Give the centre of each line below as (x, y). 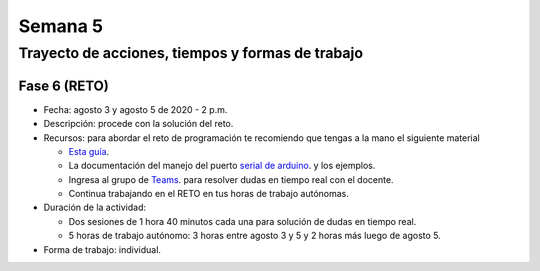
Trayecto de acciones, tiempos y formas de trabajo (191, 53)
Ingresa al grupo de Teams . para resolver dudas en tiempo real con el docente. (231, 179)
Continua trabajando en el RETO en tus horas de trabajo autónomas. (209, 194)
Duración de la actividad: (95, 207)
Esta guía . (89, 151)
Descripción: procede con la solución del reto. (138, 124)
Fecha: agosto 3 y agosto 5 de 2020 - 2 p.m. (135, 109)
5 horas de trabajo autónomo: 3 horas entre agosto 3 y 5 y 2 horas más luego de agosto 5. (255, 236)
